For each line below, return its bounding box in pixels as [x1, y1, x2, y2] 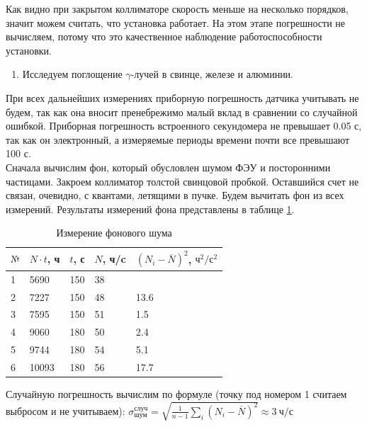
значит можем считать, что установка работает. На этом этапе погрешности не [6, 15, 345, 30]
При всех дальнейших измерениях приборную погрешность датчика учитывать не [6, 90, 359, 105]
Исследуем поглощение [22, 67, 123, 81]
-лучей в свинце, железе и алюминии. [130, 67, 294, 81]
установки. [6, 42, 52, 57]
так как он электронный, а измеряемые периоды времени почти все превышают [6, 132, 350, 147]
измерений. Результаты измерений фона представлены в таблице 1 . [6, 201, 295, 216]
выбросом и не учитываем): [6, 403, 125, 418]
